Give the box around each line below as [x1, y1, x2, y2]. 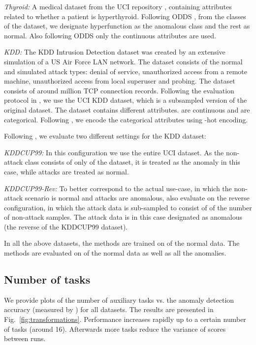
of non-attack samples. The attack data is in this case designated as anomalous [4, 212, 242, 222]
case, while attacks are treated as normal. [4, 166, 129, 176]
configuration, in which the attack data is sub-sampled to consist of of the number [4, 202, 252, 212]
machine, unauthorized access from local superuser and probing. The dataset [4, 76, 235, 86]
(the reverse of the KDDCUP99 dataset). [4, 221, 128, 231]
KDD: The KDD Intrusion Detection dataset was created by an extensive [4, 47, 225, 57]
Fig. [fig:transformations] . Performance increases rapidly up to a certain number [4, 314, 246, 324]
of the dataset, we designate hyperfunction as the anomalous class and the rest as [4, 21, 250, 31]
